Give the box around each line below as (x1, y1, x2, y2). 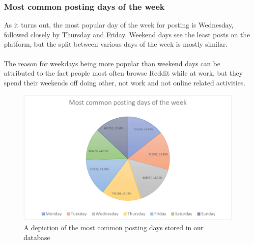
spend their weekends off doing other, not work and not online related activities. (4, 77, 246, 87)
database (24, 232, 50, 242)
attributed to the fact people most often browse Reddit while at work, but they (4, 68, 243, 78)
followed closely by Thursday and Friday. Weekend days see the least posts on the (4, 29, 250, 39)
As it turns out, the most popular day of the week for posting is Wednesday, (4, 20, 234, 30)
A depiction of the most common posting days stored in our (24, 222, 204, 233)
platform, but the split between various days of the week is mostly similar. (4, 39, 228, 49)
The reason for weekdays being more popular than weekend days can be (4, 58, 221, 68)
